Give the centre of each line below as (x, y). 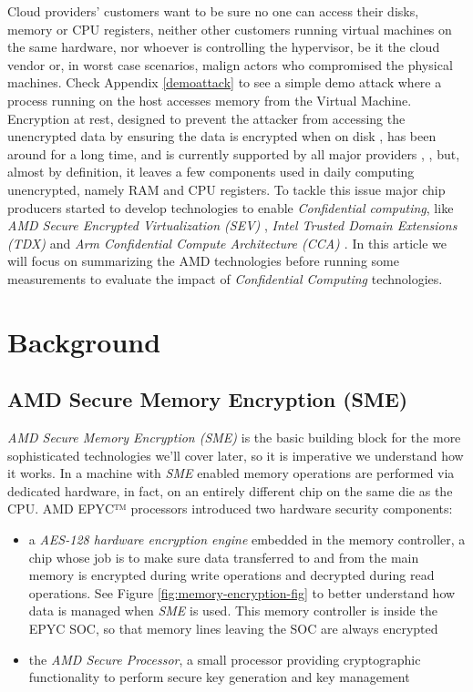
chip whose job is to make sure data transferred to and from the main (224, 557)
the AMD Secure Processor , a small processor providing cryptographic (225, 659)
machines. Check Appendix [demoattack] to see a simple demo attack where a (225, 82)
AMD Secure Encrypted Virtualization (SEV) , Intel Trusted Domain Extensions (232, 225)
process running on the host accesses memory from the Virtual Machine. (210, 100)
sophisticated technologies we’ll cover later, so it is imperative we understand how (236, 455)
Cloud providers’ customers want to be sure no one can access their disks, (213, 11)
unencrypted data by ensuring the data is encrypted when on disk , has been (222, 136)
